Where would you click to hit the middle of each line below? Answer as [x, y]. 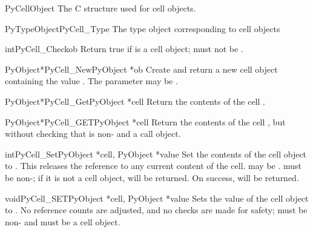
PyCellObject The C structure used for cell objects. [100, 8]
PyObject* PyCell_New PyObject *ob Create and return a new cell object [141, 69]
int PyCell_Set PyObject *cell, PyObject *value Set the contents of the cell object [156, 154]
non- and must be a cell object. [63, 221]
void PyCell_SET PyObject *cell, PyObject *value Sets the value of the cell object [157, 198]
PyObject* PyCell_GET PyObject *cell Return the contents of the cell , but [145, 121]
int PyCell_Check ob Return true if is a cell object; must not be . [124, 49]
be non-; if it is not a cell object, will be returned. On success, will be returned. [152, 177]
